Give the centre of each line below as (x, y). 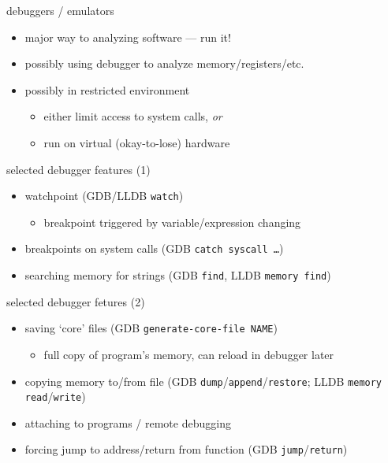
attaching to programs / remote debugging (128, 422)
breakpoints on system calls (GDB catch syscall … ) (154, 248)
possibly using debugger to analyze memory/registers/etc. (164, 63)
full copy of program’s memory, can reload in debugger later (189, 354)
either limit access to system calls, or (133, 116)
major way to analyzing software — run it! (128, 37)
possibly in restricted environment (107, 89)
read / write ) (55, 396)
